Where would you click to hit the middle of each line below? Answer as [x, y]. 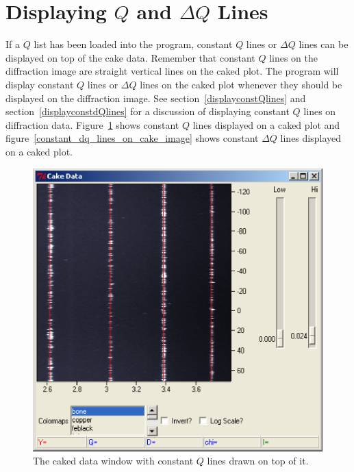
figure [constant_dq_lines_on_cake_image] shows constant [132, 138]
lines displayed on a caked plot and [266, 124]
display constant [40, 84]
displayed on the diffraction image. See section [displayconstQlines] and [156, 98]
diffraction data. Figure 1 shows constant [92, 124]
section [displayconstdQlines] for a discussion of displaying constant [148, 111]
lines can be [324, 44]
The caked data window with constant [113, 461]
